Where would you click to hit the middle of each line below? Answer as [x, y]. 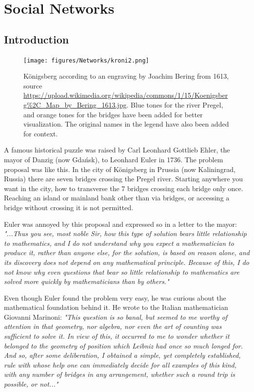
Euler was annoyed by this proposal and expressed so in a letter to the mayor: [121, 224]
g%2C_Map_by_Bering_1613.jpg [75, 105]
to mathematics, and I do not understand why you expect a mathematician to [119, 243]
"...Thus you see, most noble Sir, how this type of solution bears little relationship [125, 233]
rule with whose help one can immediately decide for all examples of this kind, [120, 364]
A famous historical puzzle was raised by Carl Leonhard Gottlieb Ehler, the [117, 150]
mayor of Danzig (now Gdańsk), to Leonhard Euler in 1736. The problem [114, 159]
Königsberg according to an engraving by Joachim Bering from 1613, [126, 76]
